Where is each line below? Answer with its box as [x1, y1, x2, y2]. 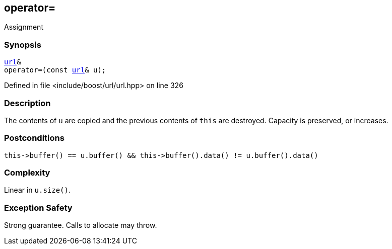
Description [4, 98, 51, 108]
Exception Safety [4, 202, 73, 213]
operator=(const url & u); [4, 66, 106, 74]
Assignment [4, 23, 43, 32]
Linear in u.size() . [4, 186, 71, 195]
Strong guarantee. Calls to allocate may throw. [4, 221, 157, 230]
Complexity [4, 168, 50, 178]
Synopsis [4, 39, 41, 50]
